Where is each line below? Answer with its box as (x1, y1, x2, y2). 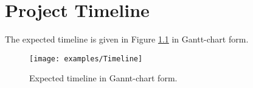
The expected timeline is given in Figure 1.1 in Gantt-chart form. (5, 33, 249, 46)
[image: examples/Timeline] (29, 54, 143, 63)
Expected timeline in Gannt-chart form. (29, 72, 178, 84)
